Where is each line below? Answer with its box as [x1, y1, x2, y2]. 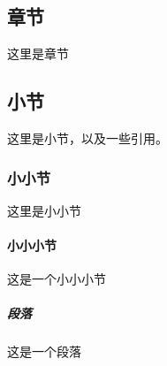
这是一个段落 [7, 342, 81, 361]
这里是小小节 [7, 201, 81, 219]
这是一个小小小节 [7, 270, 106, 288]
